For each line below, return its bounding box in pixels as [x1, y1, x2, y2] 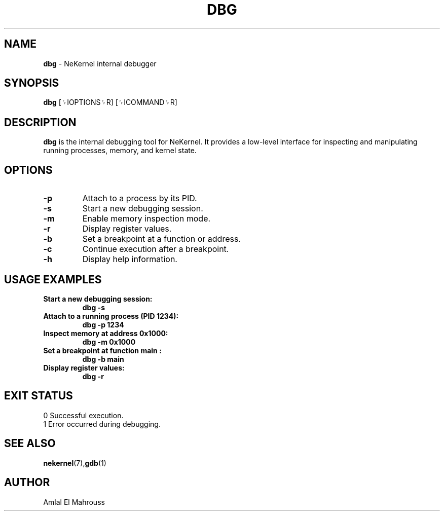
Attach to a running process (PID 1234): [43, 311, 179, 320]
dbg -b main [82, 354, 124, 363]
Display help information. [82, 254, 177, 265]
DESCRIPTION [4, 116, 77, 129]
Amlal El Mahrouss [43, 497, 105, 506]
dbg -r [82, 372, 104, 381]
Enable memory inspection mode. [82, 213, 211, 224]
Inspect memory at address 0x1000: [43, 328, 168, 338]
